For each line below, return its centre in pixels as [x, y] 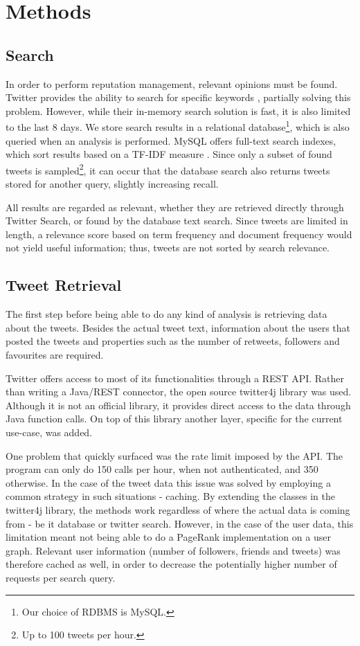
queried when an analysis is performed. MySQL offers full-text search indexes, [171, 140]
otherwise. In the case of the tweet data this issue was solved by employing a [168, 482]
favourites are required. [55, 355]
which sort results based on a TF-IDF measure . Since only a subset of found [169, 154]
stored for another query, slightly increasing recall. [112, 184]
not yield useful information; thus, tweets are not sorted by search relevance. [168, 248]
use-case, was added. [49, 432]
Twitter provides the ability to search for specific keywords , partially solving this [178, 97]
